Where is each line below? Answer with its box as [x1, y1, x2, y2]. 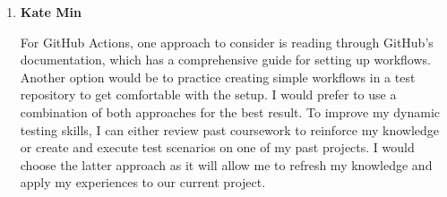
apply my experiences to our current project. [20, 173, 266, 192]
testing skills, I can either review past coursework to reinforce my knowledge [20, 120, 440, 139]
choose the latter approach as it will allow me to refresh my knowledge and [20, 155, 433, 174]
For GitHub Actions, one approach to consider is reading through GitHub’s [20, 32, 434, 51]
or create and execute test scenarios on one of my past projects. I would [20, 138, 415, 157]
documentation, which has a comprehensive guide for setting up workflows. [20, 50, 431, 69]
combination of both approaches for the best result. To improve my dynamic [20, 102, 441, 121]
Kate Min [20, 3, 82, 21]
